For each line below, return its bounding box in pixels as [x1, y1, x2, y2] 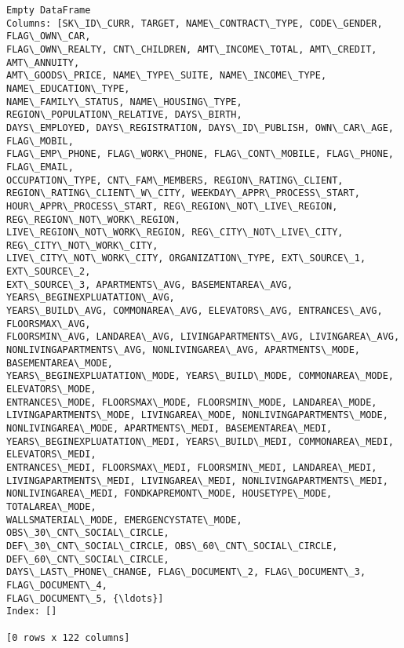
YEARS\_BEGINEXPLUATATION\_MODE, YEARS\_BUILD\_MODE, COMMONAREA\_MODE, [6, 370, 394, 382]
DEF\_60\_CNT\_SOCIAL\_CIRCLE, [6, 553, 169, 565]
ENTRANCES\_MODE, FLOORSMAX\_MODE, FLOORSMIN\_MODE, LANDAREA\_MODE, [6, 396, 377, 408]
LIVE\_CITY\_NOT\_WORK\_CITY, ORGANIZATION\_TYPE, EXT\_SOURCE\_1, [6, 253, 366, 264]
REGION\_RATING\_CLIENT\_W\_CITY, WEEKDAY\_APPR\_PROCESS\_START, [6, 187, 361, 199]
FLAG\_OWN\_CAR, [6, 31, 91, 42]
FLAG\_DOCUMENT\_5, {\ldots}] [6, 592, 164, 604]
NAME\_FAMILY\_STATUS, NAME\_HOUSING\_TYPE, [6, 96, 242, 107]
